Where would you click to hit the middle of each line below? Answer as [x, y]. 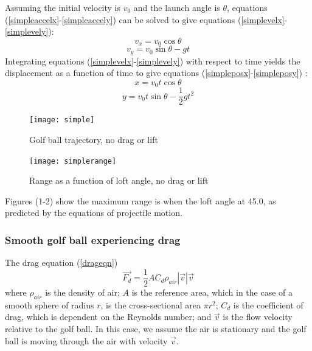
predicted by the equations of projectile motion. [94, 213]
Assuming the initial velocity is [63, 7]
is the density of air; [82, 292]
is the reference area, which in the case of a [212, 292]
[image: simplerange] [73, 161]
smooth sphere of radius [50, 304]
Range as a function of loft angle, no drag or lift [119, 180]
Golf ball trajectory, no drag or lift [94, 140]
